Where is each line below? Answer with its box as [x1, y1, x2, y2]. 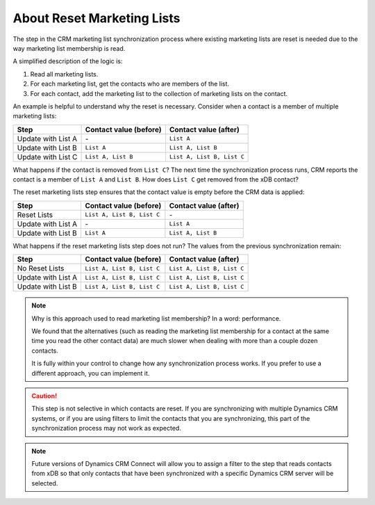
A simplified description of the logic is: [12, 57, 123, 65]
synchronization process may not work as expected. [31, 424, 182, 433]
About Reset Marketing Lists [12, 10, 181, 26]
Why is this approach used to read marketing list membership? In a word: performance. [31, 314, 281, 323]
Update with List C [17, 152, 78, 161]
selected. [31, 479, 58, 487]
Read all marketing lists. [30, 70, 99, 78]
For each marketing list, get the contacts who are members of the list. [30, 80, 229, 88]
